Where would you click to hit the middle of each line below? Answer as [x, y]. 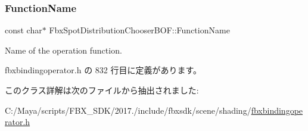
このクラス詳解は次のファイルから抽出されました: [102, 90]
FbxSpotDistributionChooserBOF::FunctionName [139, 30]
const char [24, 30]
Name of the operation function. [63, 50]
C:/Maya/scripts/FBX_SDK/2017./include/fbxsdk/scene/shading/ [128, 110]
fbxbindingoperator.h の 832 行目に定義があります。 [103, 70]
